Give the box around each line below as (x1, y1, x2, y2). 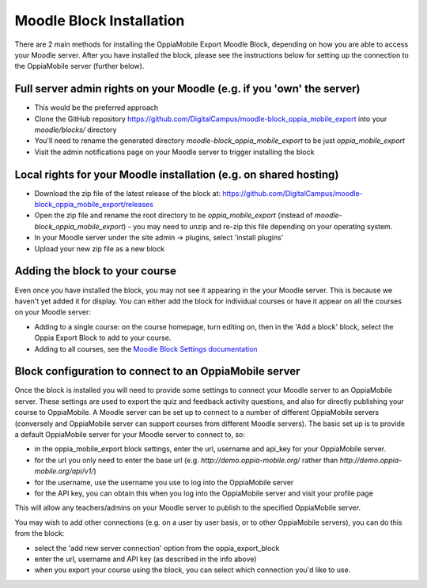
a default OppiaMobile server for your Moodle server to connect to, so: (14, 429, 245, 439)
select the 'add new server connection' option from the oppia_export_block (34, 543, 280, 552)
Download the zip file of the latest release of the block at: (34, 188, 221, 198)
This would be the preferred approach (34, 103, 159, 112)
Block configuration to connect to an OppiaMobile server (14, 364, 300, 379)
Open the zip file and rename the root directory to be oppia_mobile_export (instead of (34, 210, 313, 220)
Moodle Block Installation (14, 12, 185, 29)
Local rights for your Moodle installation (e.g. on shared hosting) (14, 168, 339, 181)
